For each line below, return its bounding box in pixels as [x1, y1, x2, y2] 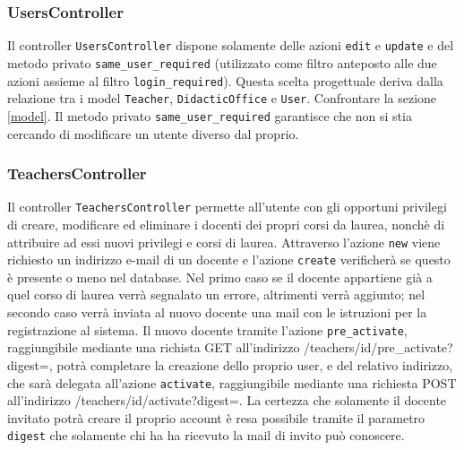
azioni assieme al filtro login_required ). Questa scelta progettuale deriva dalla [7, 71, 443, 90]
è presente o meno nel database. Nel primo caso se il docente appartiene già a [7, 267, 433, 286]
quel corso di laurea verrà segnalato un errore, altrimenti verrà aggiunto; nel [7, 285, 425, 304]
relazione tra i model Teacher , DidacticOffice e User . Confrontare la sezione [7, 89, 437, 108]
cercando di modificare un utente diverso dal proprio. [7, 124, 299, 143]
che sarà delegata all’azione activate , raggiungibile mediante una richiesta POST [7, 373, 457, 392]
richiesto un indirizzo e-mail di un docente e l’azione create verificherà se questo [7, 250, 451, 269]
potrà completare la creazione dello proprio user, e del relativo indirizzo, [56, 355, 453, 374]
